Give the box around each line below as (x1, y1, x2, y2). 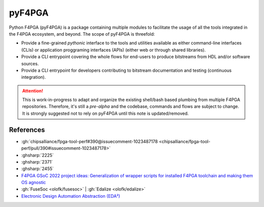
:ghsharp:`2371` (21, 159, 53, 165)
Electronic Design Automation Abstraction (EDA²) (21, 193, 120, 199)
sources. (21, 61, 39, 66)
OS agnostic (21, 180, 46, 186)
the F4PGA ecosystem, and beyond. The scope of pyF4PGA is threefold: (9, 31, 155, 37)
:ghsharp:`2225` (21, 152, 54, 158)
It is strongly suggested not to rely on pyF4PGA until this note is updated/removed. (22, 110, 189, 116)
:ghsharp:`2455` (21, 166, 54, 172)
